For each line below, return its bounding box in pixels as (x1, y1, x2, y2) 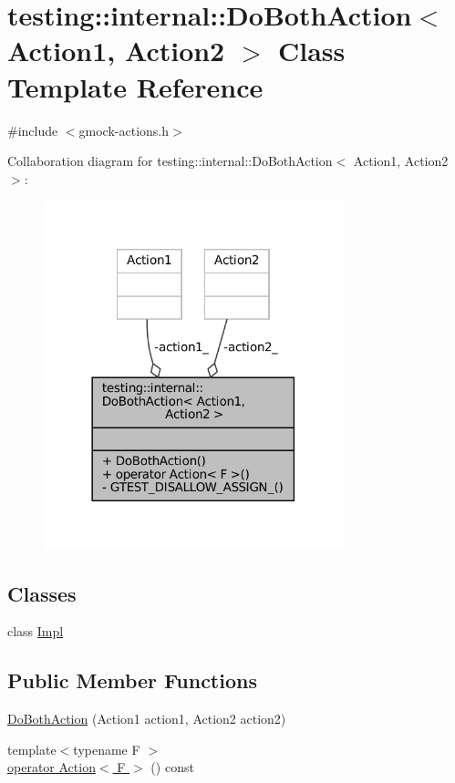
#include (7, 120, 58, 139)
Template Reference (7, 67, 264, 105)
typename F (73, 739, 140, 758)
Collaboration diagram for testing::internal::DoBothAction (7, 151, 333, 170)
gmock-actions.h (78, 120, 170, 139)
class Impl (7, 622, 64, 641)
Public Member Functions (7, 666, 257, 695)
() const (150, 757, 194, 777)
